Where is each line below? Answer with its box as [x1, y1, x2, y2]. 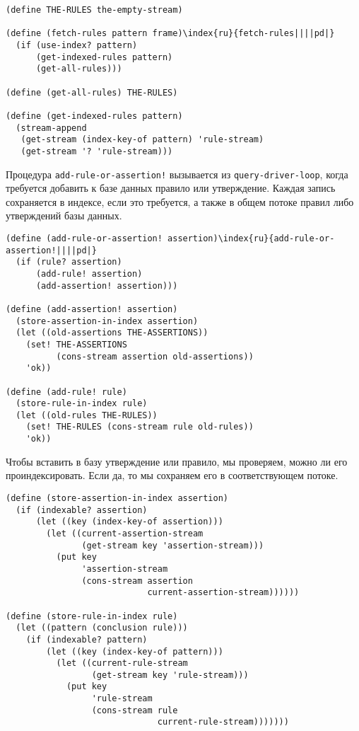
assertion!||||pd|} [6, 245, 97, 255]
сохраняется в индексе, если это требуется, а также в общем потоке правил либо [6, 194, 354, 209]
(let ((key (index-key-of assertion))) [35, 517, 223, 527]
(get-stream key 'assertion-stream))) [81, 540, 264, 551]
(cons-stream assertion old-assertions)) [56, 351, 254, 362]
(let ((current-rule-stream [56, 658, 188, 669]
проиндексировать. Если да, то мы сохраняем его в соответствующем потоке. [6, 468, 339, 483]
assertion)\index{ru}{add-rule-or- [167, 233, 335, 243]
